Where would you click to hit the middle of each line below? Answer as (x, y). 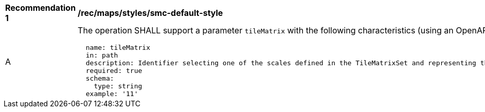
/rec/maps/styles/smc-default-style (150, 13)
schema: (100, 78)
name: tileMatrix (118, 48)
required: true (114, 71)
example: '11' (112, 94)
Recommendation (41, 8)
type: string (118, 86)
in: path (102, 55)
